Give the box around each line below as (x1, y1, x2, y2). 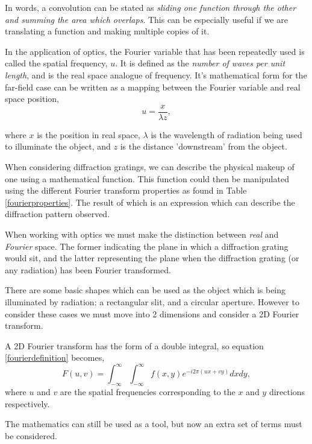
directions (269, 385, 305, 398)
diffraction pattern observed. (5, 208, 110, 220)
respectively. (5, 397, 50, 410)
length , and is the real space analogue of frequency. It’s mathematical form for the (5, 68, 307, 81)
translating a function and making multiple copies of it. (5, 25, 210, 37)
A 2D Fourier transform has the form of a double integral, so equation (5, 339, 264, 352)
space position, (5, 92, 59, 105)
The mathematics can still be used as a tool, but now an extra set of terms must (5, 417, 302, 430)
